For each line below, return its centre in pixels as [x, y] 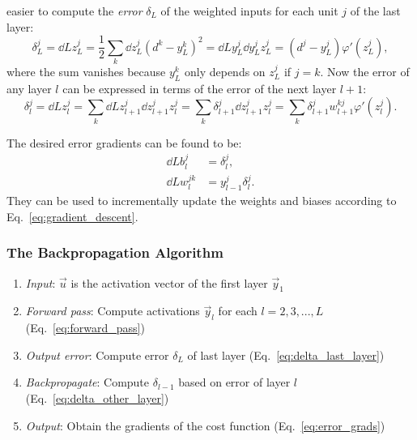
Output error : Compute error [97, 355]
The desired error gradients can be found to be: [124, 142]
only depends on [225, 71]
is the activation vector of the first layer [169, 282]
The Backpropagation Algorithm [115, 252]
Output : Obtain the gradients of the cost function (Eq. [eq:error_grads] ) [205, 425]
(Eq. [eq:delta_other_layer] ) [97, 397]
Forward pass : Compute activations [113, 311]
